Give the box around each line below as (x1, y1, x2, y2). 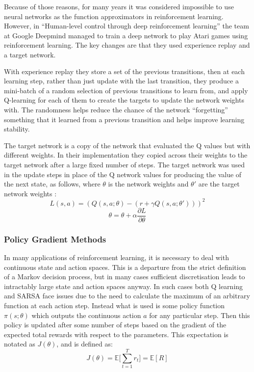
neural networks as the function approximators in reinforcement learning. (4, 11, 224, 21)
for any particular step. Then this (149, 310, 250, 320)
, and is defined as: (56, 339, 113, 349)
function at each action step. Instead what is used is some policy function (4, 300, 225, 311)
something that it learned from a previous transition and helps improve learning (4, 114, 245, 124)
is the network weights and (108, 179, 189, 189)
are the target (198, 179, 240, 189)
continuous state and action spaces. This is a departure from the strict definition (4, 262, 246, 272)
